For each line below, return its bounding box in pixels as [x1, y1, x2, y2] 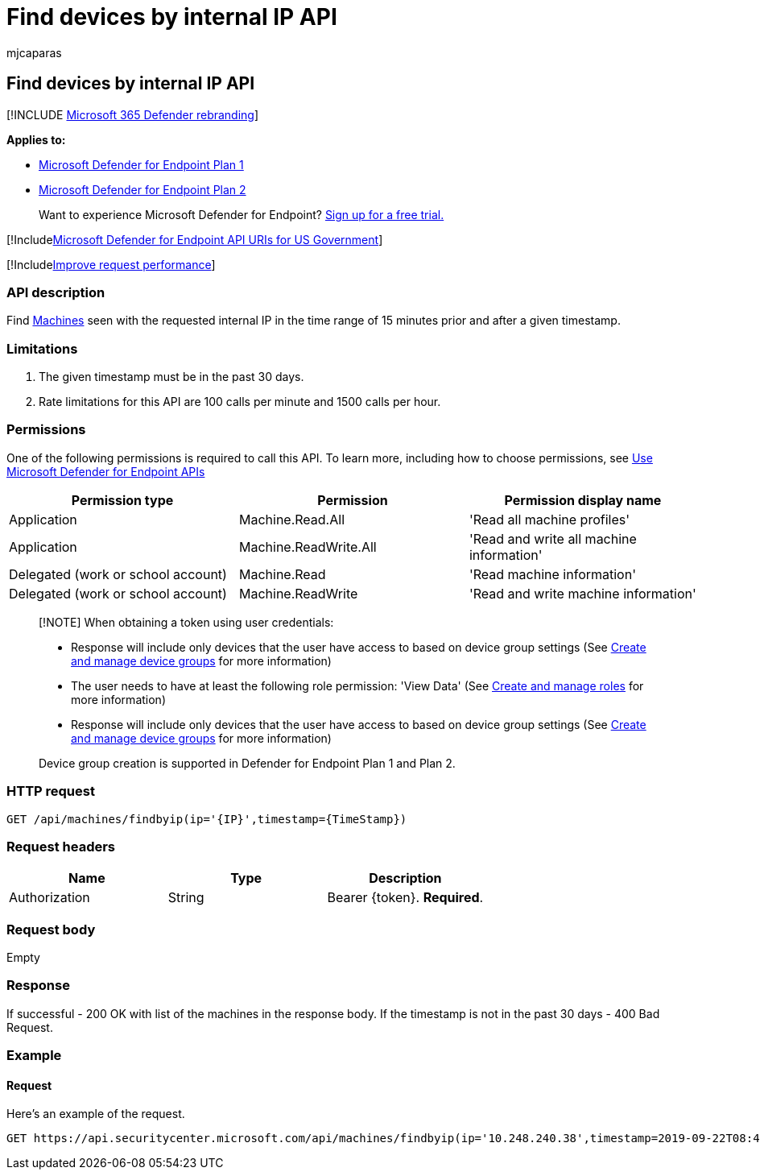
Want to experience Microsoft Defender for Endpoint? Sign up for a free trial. [39, 207, 444, 222]
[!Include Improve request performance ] [6, 257, 216, 271]
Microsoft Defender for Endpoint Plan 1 [39, 157, 244, 172]
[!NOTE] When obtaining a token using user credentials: [39, 615, 334, 629]
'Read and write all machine [469, 530, 637, 547]
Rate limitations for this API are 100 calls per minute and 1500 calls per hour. [39, 395, 441, 409]
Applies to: [6, 132, 66, 147]
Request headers [6, 838, 116, 855]
